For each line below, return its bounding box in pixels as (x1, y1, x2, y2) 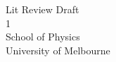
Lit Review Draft (6, 2, 79, 17)
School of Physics (6, 29, 80, 44)
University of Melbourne (6, 42, 110, 57)
